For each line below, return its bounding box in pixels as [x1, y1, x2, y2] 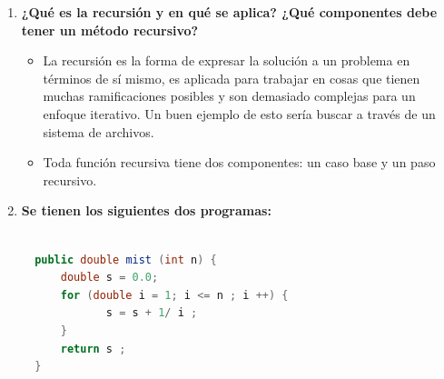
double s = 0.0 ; [60, 271, 159, 284]
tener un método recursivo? [21, 20, 199, 39]
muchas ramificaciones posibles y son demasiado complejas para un [43, 86, 416, 105]
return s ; [60, 342, 126, 355]
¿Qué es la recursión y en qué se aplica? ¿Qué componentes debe [21, 3, 438, 21]
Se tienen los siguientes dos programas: [21, 201, 271, 220]
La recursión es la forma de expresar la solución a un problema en [43, 51, 410, 70]
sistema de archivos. [43, 122, 154, 141]
